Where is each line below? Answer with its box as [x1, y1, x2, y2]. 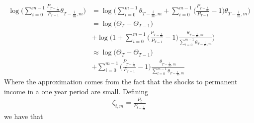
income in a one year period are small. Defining [4, 86, 149, 96]
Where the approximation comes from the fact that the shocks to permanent [4, 76, 238, 87]
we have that [4, 111, 43, 122]
